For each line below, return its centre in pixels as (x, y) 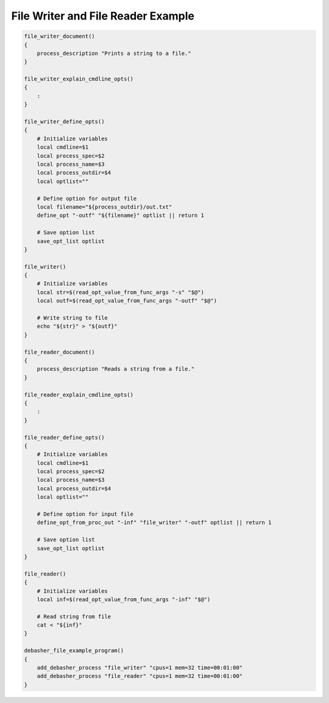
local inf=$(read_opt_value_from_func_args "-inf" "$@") (124, 599)
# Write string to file (72, 318)
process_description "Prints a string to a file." (114, 53)
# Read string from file (74, 616)
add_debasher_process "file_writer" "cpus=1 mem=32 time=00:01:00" (140, 668)
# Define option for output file (87, 198)
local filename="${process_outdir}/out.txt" (104, 207)
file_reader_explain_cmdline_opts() (79, 394)
